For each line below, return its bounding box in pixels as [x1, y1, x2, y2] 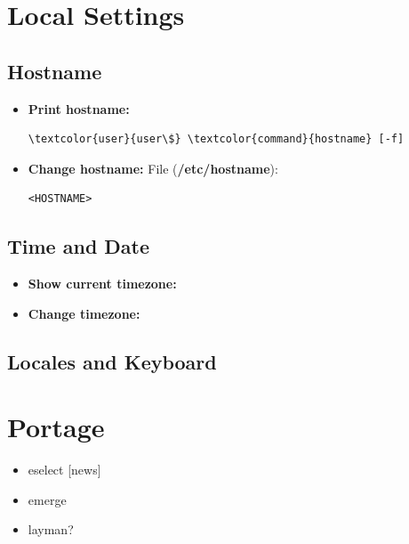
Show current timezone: [28, 274, 177, 293]
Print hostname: [28, 99, 130, 118]
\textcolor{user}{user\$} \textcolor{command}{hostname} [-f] [28, 133, 405, 146]
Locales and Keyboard [7, 347, 217, 375]
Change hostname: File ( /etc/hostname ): [28, 158, 278, 177]
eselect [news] [28, 460, 101, 479]
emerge [28, 490, 67, 508]
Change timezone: [28, 304, 140, 322]
